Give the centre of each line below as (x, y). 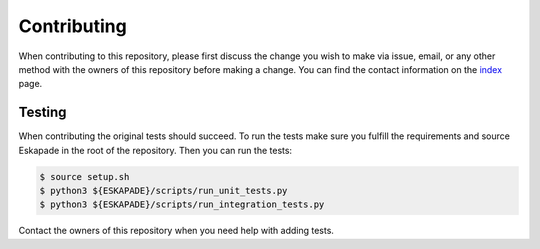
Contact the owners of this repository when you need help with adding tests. (176, 231)
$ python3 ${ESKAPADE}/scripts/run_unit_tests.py (163, 190)
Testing (42, 112)
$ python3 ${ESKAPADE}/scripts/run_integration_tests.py (182, 204)
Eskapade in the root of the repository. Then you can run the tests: (155, 150)
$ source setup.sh (84, 176)
